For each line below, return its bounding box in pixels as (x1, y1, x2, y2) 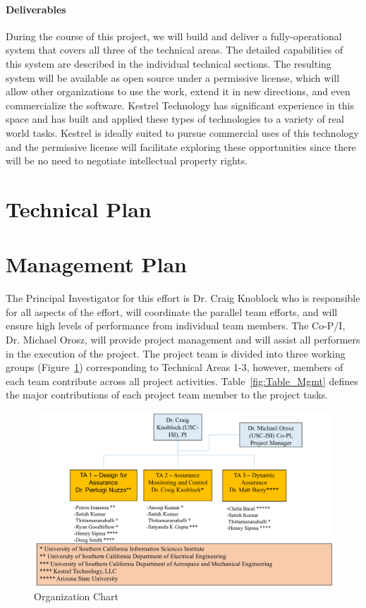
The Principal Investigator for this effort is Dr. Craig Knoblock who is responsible (6, 291, 360, 305)
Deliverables (6, 1, 66, 16)
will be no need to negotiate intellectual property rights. (6, 153, 248, 168)
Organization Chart (34, 588, 118, 603)
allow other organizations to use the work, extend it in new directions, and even (6, 84, 350, 99)
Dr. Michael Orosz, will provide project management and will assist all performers (6, 332, 360, 347)
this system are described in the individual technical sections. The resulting (6, 56, 331, 71)
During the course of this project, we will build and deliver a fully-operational (6, 28, 342, 43)
